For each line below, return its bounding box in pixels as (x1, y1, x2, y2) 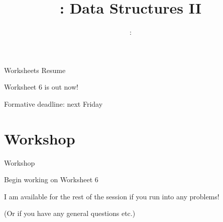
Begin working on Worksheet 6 (4, 174, 98, 185)
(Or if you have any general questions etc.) (4, 208, 136, 218)
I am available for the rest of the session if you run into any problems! (4, 191, 219, 201)
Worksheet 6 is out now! (4, 82, 78, 92)
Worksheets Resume (4, 64, 66, 75)
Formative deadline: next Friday (4, 98, 103, 109)
